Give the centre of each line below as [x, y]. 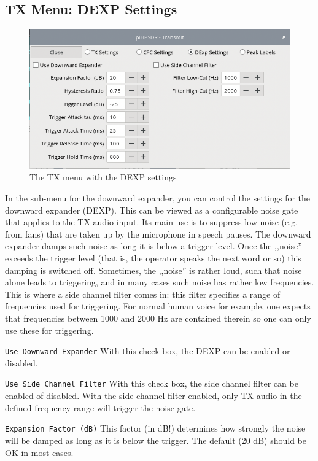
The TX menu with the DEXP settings [103, 177]
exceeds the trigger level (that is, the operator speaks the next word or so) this [153, 258]
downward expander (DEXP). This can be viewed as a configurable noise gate [152, 210]
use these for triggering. [49, 330]
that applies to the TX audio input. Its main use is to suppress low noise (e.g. [152, 222]
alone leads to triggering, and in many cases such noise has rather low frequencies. [160, 282]
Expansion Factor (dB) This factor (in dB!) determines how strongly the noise [155, 428]
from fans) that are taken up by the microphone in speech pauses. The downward [158, 234]
